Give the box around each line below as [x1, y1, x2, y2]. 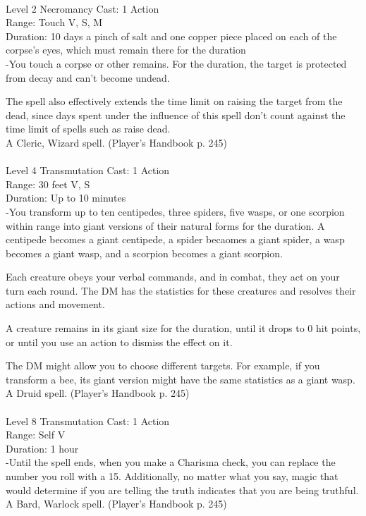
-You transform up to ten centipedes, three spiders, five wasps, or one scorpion [6, 204, 345, 219]
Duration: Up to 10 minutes [6, 190, 126, 205]
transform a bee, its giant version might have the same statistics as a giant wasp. [6, 371, 355, 386]
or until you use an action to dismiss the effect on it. [6, 334, 233, 349]
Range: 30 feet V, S [6, 176, 90, 191]
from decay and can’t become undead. [6, 70, 170, 85]
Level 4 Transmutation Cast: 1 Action [6, 163, 170, 178]
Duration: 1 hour [6, 441, 79, 455]
